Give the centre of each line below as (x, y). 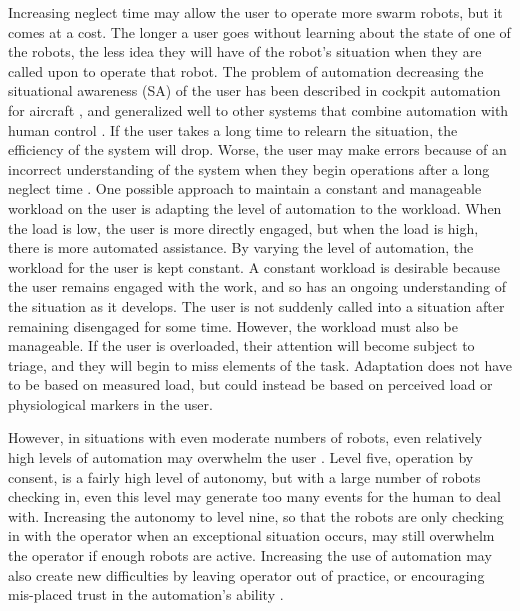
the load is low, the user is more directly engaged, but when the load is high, (243, 227)
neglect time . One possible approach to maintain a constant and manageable (245, 188)
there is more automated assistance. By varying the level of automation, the (241, 247)
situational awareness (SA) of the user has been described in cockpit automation (254, 90)
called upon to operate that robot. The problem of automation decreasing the (246, 70)
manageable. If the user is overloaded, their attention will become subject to (241, 345)
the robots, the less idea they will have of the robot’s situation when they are (245, 51)
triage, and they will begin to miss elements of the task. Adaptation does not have (260, 364)
